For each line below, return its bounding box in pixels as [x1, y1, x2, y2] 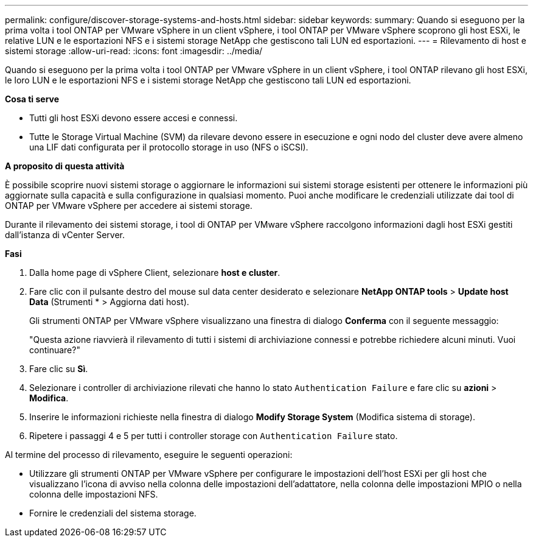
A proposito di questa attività [5, 161, 125, 171]
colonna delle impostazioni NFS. [29, 489, 158, 499]
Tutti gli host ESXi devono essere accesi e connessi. [29, 113, 238, 123]
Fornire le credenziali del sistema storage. [29, 508, 197, 518]
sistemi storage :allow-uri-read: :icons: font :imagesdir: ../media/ [5, 46, 263, 56]
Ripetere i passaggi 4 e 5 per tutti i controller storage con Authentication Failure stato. [29, 431, 398, 441]
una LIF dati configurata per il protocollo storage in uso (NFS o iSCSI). [29, 142, 308, 152]
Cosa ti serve [5, 94, 60, 104]
